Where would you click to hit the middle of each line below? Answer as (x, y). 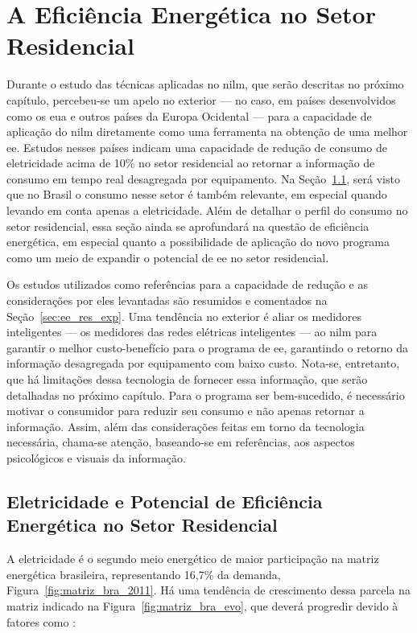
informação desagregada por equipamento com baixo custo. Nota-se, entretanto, (203, 363)
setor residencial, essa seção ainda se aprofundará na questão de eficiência (188, 226)
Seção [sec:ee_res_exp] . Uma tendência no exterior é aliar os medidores (184, 316)
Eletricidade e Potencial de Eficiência (165, 501)
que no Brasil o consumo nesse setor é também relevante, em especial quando (197, 194)
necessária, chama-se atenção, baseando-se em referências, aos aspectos (181, 442)
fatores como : (41, 621)
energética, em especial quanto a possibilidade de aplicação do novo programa (198, 242)
